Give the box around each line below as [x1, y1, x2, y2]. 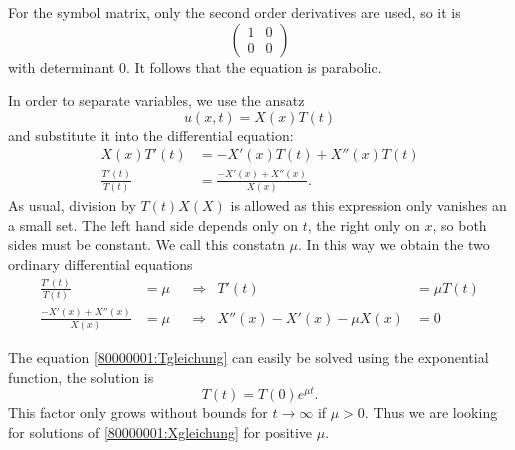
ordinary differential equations [8, 253, 193, 274]
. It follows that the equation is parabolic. [125, 56, 382, 77]
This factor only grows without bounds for [8, 402, 268, 423]
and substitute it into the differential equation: [8, 124, 294, 145]
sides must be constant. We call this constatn [8, 234, 285, 255]
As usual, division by [8, 195, 136, 216]
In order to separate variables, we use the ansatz [8, 90, 305, 111]
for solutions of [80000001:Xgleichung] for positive [8, 421, 313, 442]
